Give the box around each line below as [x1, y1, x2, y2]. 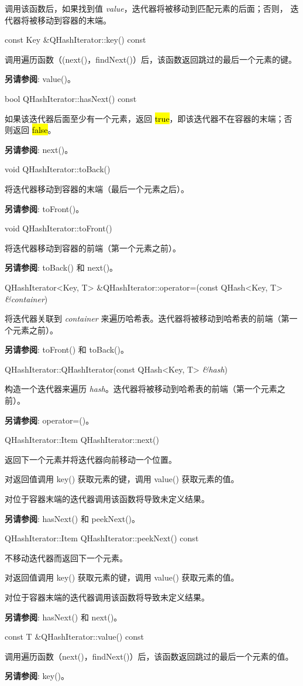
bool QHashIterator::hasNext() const [5, 92, 137, 104]
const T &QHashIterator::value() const [5, 630, 144, 643]
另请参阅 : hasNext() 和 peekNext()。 [5, 512, 140, 524]
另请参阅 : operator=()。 [5, 414, 94, 426]
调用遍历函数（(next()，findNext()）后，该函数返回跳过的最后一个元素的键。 [5, 53, 297, 65]
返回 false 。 [12, 124, 56, 136]
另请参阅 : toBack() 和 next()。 [5, 261, 118, 274]
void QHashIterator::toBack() [5, 163, 111, 175]
